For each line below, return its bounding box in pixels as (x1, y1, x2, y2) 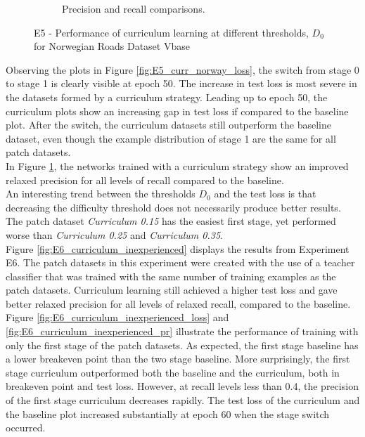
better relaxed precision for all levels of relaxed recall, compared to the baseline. (6, 296, 351, 311)
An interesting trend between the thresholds (6, 186, 196, 201)
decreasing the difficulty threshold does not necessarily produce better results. (6, 200, 341, 214)
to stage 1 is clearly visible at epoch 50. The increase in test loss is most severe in (6, 76, 357, 91)
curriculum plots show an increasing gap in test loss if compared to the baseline (6, 103, 349, 118)
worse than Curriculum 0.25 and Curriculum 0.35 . (6, 227, 223, 242)
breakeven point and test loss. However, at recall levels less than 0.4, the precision (6, 379, 359, 393)
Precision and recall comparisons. (62, 1, 205, 15)
